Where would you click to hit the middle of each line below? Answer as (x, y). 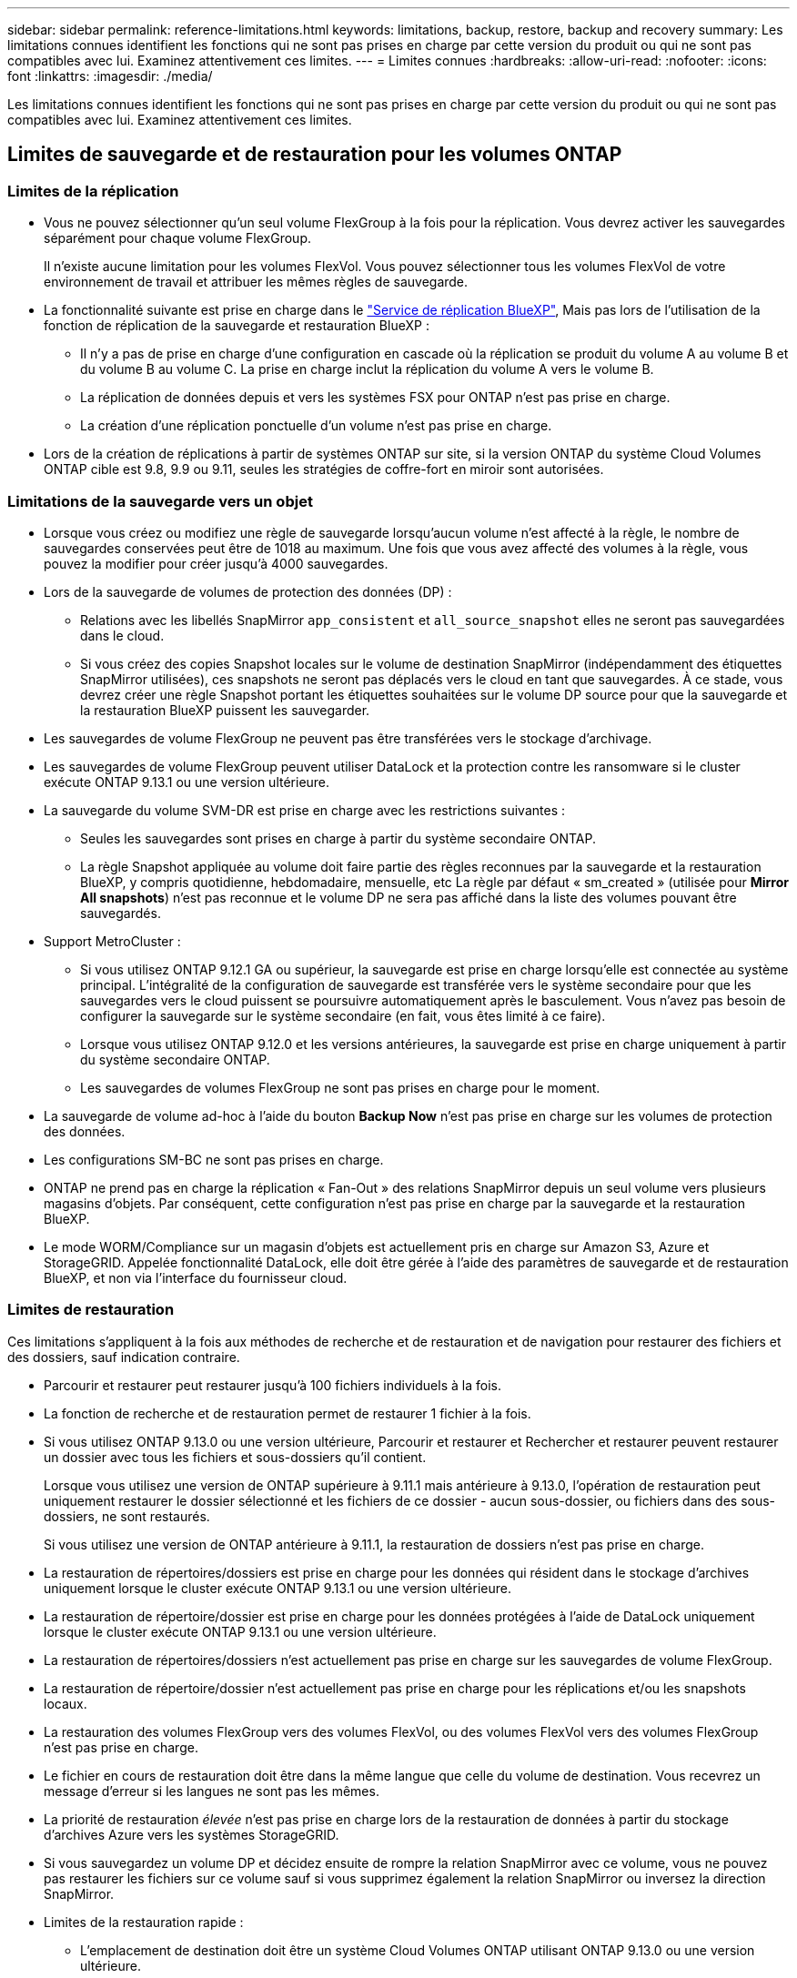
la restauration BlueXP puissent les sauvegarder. (225, 710)
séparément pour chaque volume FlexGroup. (178, 238)
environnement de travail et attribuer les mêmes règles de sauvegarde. (256, 282)
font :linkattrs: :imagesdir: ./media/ (110, 76)
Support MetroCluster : (112, 941)
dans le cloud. (122, 635)
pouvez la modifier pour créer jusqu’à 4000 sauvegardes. (216, 563)
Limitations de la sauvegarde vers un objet (160, 501)
